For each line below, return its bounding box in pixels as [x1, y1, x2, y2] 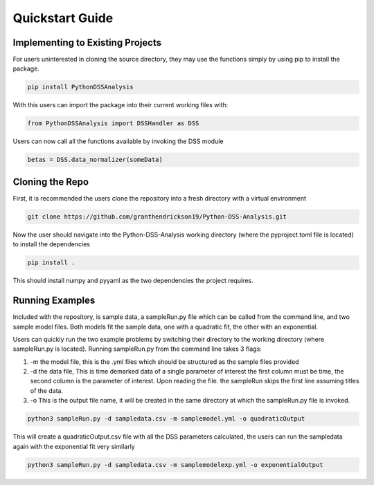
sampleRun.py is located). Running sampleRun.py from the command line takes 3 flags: [12, 345, 262, 353]
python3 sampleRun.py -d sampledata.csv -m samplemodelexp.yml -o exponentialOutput [27, 461, 323, 468]
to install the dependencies [12, 240, 90, 248]
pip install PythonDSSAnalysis [27, 83, 134, 91]
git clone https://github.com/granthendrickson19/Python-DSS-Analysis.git [27, 212, 287, 221]
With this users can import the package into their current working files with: [12, 101, 229, 109]
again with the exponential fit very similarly [12, 442, 135, 450]
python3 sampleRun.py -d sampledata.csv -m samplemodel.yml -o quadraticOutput [27, 415, 305, 423]
